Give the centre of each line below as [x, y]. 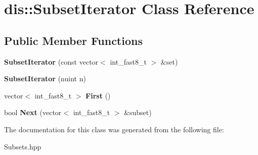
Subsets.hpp [23, 146]
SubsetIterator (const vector [51, 61]
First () [98, 95]
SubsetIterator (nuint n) [45, 79]
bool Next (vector [33, 112]
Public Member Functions [73, 40]
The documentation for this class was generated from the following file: [114, 129]
